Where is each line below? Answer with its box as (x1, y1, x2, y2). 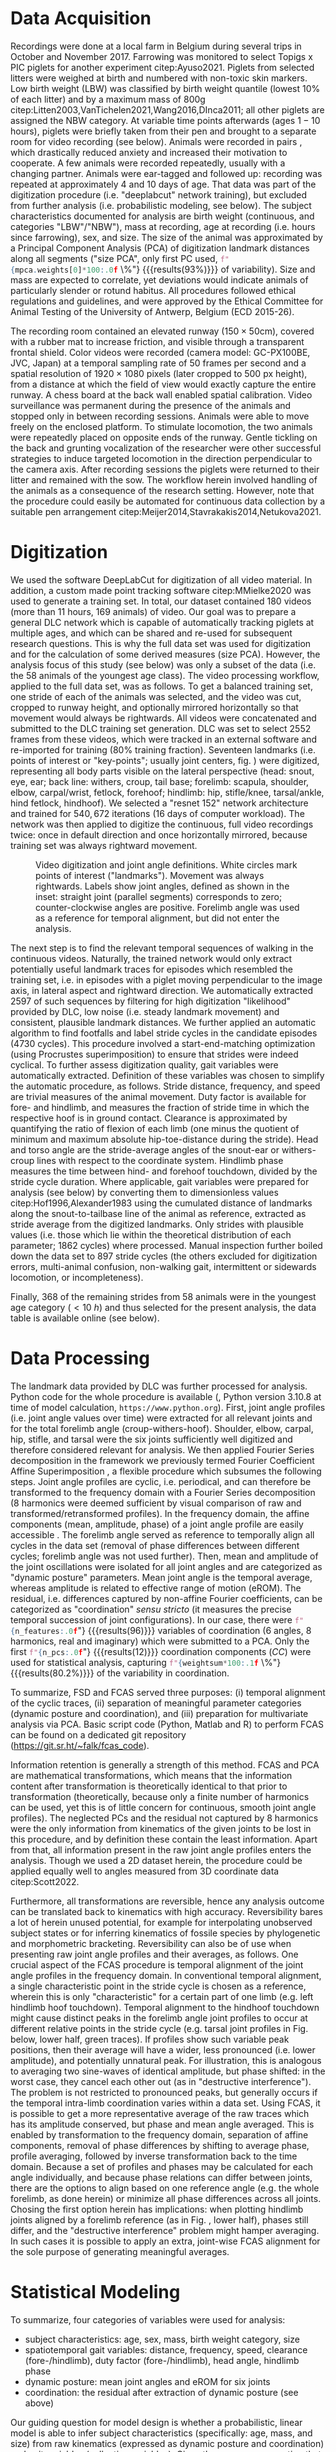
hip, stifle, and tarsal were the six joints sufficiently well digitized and (10, 1433, 293, 1445)
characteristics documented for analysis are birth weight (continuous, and (10, 210, 315, 222)
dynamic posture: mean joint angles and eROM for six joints (24, 2375, 271, 2387)
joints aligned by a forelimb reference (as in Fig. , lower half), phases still (10, 2213, 309, 2226)
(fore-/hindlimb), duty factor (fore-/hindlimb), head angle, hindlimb (24, 2354, 300, 2366)
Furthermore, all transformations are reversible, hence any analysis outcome (10, 1895, 325, 1907)
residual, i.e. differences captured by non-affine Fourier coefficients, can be (10, 1592, 323, 1604)
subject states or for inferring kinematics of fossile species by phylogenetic (10, 1927, 321, 1939)
